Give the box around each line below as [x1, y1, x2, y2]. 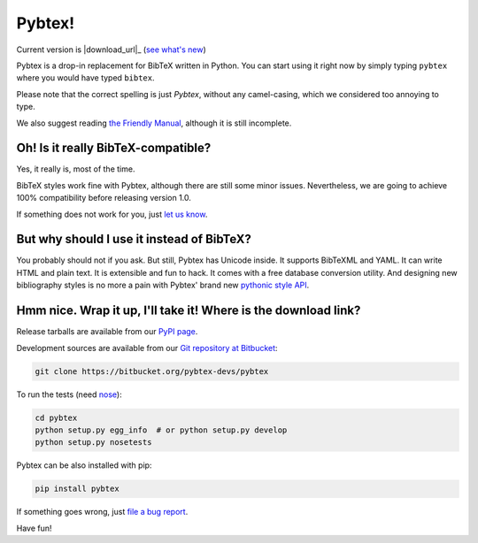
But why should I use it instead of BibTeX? [16, 232, 252, 247]
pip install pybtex [35, 484, 119, 494]
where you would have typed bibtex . [16, 73, 155, 83]
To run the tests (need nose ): [16, 389, 123, 400]
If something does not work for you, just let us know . [16, 209, 208, 219]
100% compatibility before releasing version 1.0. [16, 193, 192, 203]
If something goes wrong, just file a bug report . [16, 507, 189, 517]
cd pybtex [35, 412, 78, 423]
